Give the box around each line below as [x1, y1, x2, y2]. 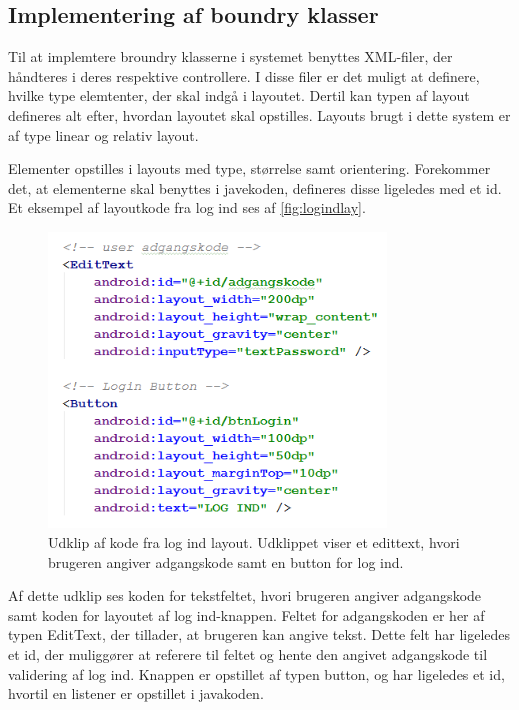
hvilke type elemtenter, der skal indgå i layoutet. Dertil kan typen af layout [8, 85, 470, 106]
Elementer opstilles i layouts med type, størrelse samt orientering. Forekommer [8, 158, 491, 179]
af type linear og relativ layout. [8, 124, 199, 145]
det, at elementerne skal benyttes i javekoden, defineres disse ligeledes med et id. [8, 177, 502, 198]
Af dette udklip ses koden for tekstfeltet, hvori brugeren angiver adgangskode [8, 585, 482, 606]
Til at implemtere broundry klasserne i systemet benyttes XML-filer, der [8, 46, 453, 67]
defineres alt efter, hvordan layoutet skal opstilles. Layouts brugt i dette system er [8, 104, 511, 125]
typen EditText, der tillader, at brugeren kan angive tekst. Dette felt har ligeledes [8, 624, 511, 645]
